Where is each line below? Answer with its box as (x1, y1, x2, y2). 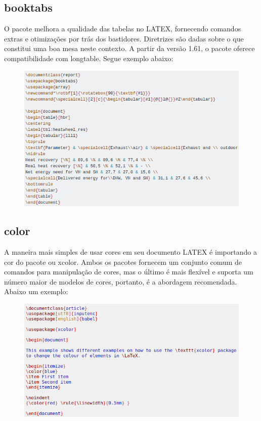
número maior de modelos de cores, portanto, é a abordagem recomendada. (4, 276, 237, 287)
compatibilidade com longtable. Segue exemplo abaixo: (4, 53, 173, 63)
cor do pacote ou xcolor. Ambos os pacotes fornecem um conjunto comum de (4, 256, 242, 267)
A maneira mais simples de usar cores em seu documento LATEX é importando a (4, 247, 257, 257)
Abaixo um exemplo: (4, 286, 68, 297)
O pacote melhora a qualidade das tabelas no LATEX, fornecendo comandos (4, 23, 241, 34)
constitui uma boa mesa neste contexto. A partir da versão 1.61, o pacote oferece (4, 43, 255, 54)
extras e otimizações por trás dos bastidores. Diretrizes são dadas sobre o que (4, 33, 244, 43)
